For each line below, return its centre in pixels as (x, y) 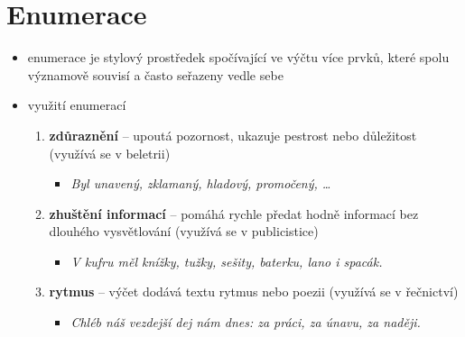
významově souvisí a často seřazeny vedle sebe (155, 74)
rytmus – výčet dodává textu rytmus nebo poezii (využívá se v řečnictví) (254, 291)
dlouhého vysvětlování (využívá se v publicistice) (184, 231)
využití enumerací (77, 105)
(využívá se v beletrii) (110, 153)
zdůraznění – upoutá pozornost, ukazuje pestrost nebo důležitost (233, 135)
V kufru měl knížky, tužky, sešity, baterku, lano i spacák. (227, 261)
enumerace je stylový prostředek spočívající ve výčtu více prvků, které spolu (238, 57)
